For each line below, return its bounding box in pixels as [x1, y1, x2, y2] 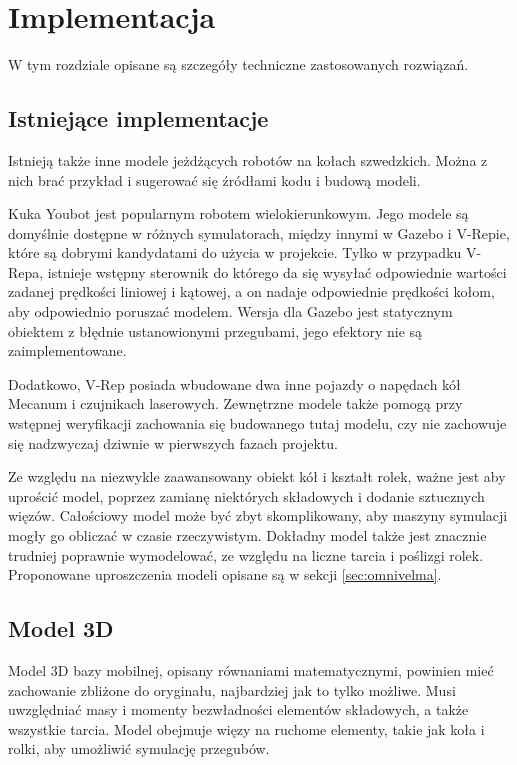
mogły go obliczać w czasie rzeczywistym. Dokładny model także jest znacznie [8, 525, 487, 546]
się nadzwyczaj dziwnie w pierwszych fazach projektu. [8, 432, 338, 453]
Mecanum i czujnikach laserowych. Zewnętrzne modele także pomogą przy [8, 393, 463, 414]
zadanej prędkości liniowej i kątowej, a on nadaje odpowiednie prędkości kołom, [8, 281, 495, 302]
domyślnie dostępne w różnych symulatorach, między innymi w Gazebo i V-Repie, [8, 222, 510, 243]
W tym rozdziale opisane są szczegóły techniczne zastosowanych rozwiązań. [8, 54, 469, 75]
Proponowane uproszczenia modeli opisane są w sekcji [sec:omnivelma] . [8, 564, 442, 585]
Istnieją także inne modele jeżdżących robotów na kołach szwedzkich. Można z [8, 149, 488, 170]
